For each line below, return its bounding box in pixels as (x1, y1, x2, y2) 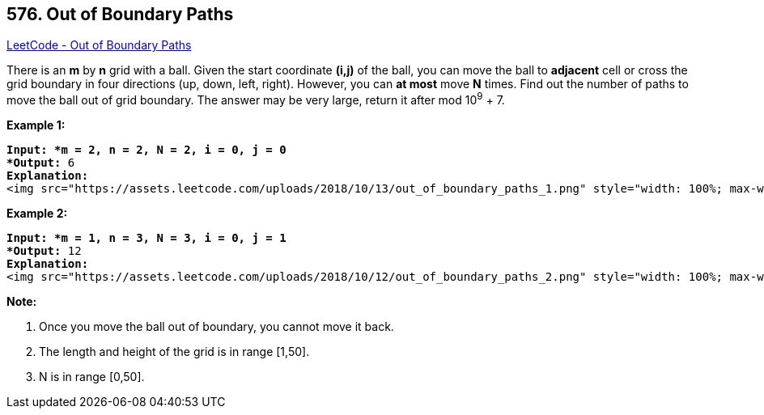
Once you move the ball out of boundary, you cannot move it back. (39, 320, 394, 334)
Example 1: (6, 118, 66, 133)
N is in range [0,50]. (39, 370, 145, 384)
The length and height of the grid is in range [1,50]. (39, 345, 310, 359)
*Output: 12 (6, 244, 82, 258)
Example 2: (6, 206, 68, 221)
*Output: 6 (6, 156, 75, 170)
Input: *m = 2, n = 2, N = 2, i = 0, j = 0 (6, 143, 286, 157)
